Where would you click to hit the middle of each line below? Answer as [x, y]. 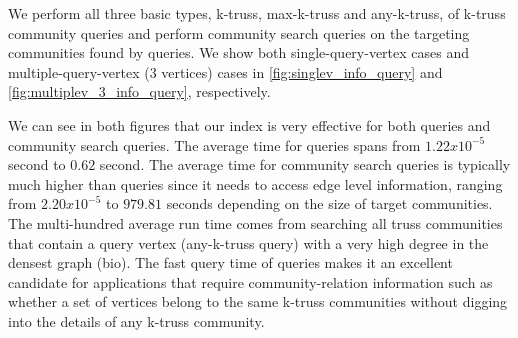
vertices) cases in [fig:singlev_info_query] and [302, 71]
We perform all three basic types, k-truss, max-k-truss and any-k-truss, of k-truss [257, 13]
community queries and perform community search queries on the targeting [239, 32]
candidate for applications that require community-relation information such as [250, 281]
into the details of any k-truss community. [136, 320]
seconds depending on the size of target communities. [329, 203]
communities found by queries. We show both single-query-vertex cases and [239, 52]
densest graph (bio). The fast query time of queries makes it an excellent [230, 262]
